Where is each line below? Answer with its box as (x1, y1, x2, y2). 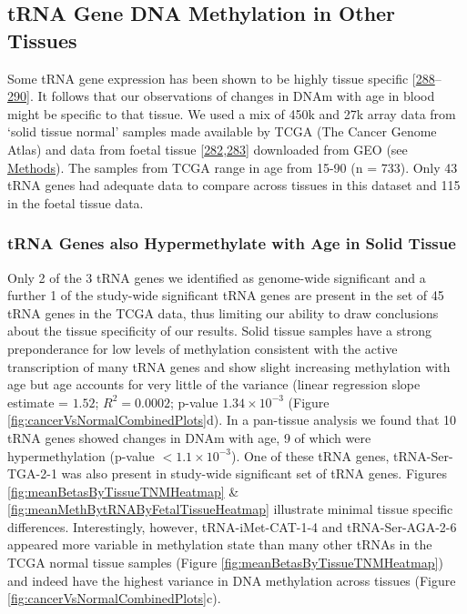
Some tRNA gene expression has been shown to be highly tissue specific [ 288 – (7, 68, 442, 87)
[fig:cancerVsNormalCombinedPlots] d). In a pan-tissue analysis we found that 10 (7, 410, 457, 429)
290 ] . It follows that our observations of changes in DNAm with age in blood (7, 86, 435, 106)
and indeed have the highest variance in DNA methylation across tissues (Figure (7, 570, 456, 589)
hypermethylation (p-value (7, 446, 155, 465)
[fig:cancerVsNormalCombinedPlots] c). (7, 589, 221, 608)
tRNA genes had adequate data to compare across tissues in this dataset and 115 (7, 176, 461, 195)
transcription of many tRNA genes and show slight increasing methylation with (7, 357, 451, 376)
